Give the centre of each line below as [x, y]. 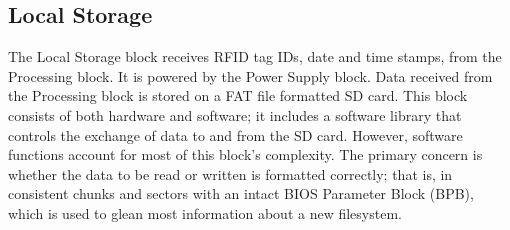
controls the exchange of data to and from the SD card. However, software [235, 134]
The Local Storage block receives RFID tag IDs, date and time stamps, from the [255, 56]
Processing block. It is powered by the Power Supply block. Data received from [250, 75]
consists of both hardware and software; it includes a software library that [235, 114]
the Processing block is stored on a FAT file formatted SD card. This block [238, 95]
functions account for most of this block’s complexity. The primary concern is [245, 154]
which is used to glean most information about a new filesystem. [205, 212]
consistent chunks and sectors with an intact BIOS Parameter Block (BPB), [241, 193]
